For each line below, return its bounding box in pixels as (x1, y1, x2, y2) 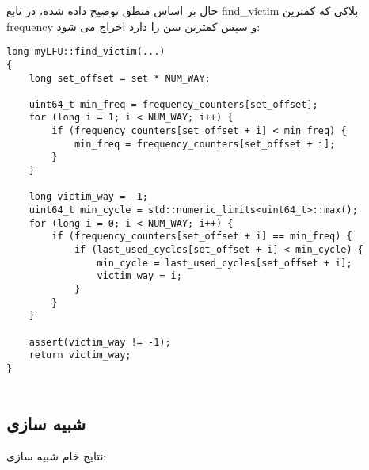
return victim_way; (29, 350, 131, 361)
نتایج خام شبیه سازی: (6, 448, 107, 464)
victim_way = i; (97, 270, 182, 282)
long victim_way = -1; (29, 191, 148, 203)
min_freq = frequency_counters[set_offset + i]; (74, 138, 336, 150)
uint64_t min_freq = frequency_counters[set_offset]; (29, 98, 318, 110)
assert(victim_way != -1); (29, 336, 171, 348)
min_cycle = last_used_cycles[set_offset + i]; (97, 257, 352, 269)
